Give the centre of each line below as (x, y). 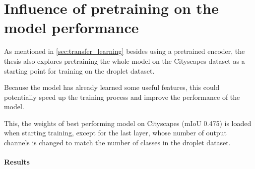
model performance (71, 27)
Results (17, 162)
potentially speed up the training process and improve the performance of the (122, 97)
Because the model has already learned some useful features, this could (112, 87)
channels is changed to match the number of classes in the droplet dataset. (117, 143)
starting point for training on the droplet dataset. (79, 70)
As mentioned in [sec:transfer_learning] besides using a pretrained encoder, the (125, 51)
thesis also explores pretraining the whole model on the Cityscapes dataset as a (125, 61)
